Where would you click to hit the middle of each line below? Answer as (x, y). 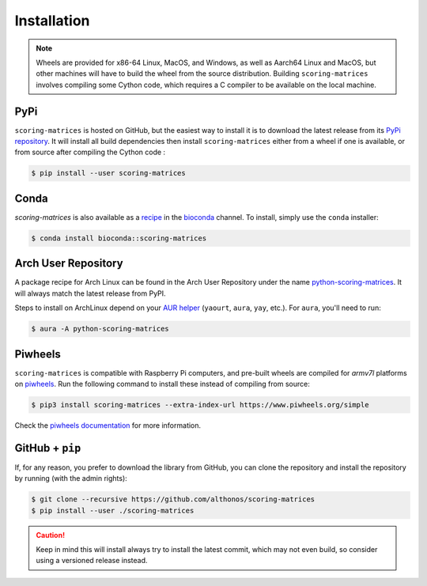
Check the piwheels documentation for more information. (108, 425)
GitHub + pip (48, 448)
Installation (52, 21)
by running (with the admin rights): (71, 478)
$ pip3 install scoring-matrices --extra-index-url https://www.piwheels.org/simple (200, 405)
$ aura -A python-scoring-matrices (100, 329)
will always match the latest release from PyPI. (90, 293)
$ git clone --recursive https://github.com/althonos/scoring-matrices (173, 499)
